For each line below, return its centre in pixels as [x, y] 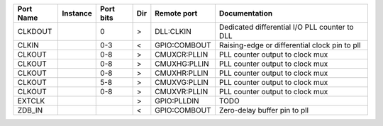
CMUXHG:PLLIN [182, 64]
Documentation [246, 13]
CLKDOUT [35, 31]
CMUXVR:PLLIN [182, 92]
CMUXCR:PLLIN [182, 55]
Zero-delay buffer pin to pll [263, 110]
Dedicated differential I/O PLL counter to [286, 27]
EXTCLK [31, 101]
